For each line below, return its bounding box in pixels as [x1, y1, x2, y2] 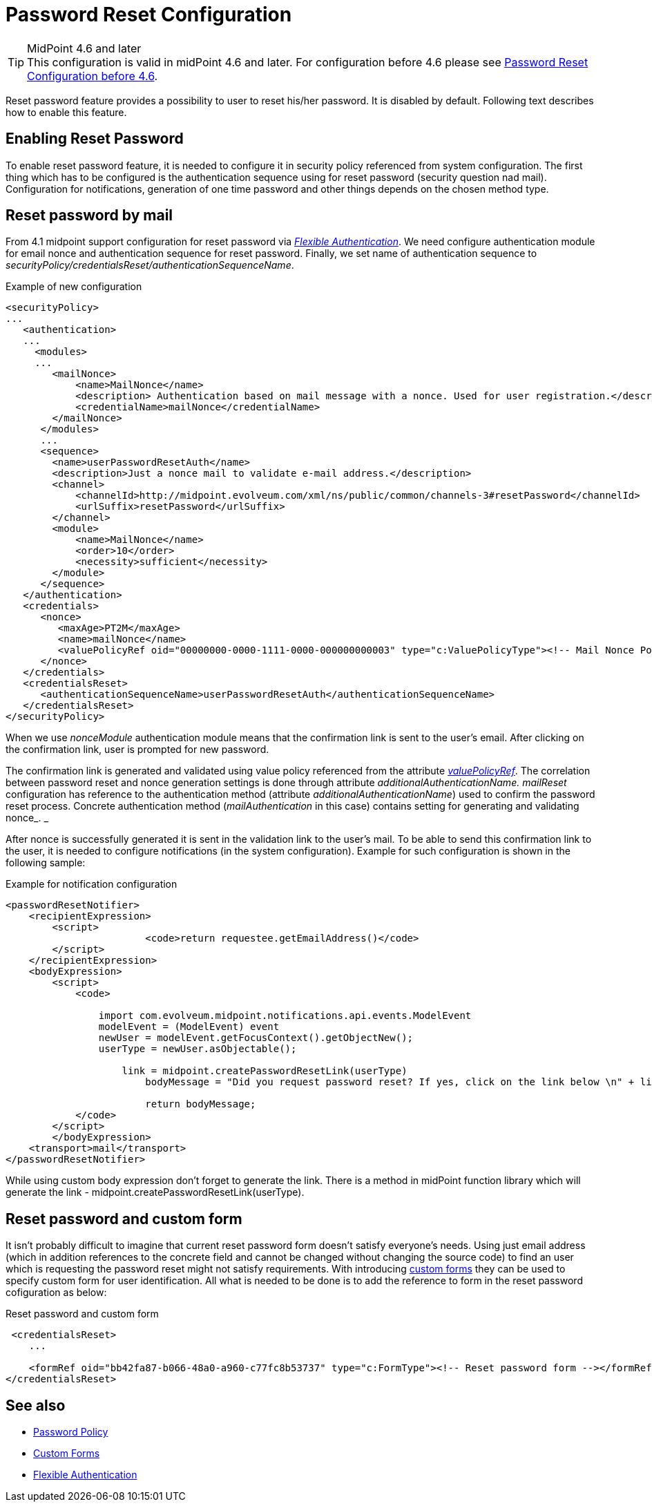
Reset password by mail [6, 207, 173, 225]
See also [6, 1396, 66, 1414]
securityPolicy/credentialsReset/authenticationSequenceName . [6, 259, 294, 271]
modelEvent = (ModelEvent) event [98, 1021, 280, 1033]
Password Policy [33, 1426, 108, 1438]
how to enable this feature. [6, 106, 127, 118]
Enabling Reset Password [6, 130, 184, 148]
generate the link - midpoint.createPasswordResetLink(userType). [6, 1186, 305, 1199]
